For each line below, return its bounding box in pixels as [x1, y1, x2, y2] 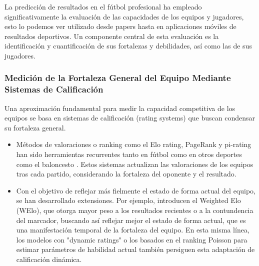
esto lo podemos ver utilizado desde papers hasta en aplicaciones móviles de [4, 21, 236, 31]
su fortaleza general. [4, 122, 66, 132]
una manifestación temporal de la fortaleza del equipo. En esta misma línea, [16, 224, 249, 235]
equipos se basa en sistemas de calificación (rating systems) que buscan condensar [4, 112, 255, 123]
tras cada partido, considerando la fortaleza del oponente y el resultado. [16, 168, 236, 179]
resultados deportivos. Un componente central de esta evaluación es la [4, 30, 219, 41]
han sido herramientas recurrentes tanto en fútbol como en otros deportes [16, 149, 242, 159]
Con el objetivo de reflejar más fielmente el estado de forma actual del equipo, [16, 185, 255, 195]
